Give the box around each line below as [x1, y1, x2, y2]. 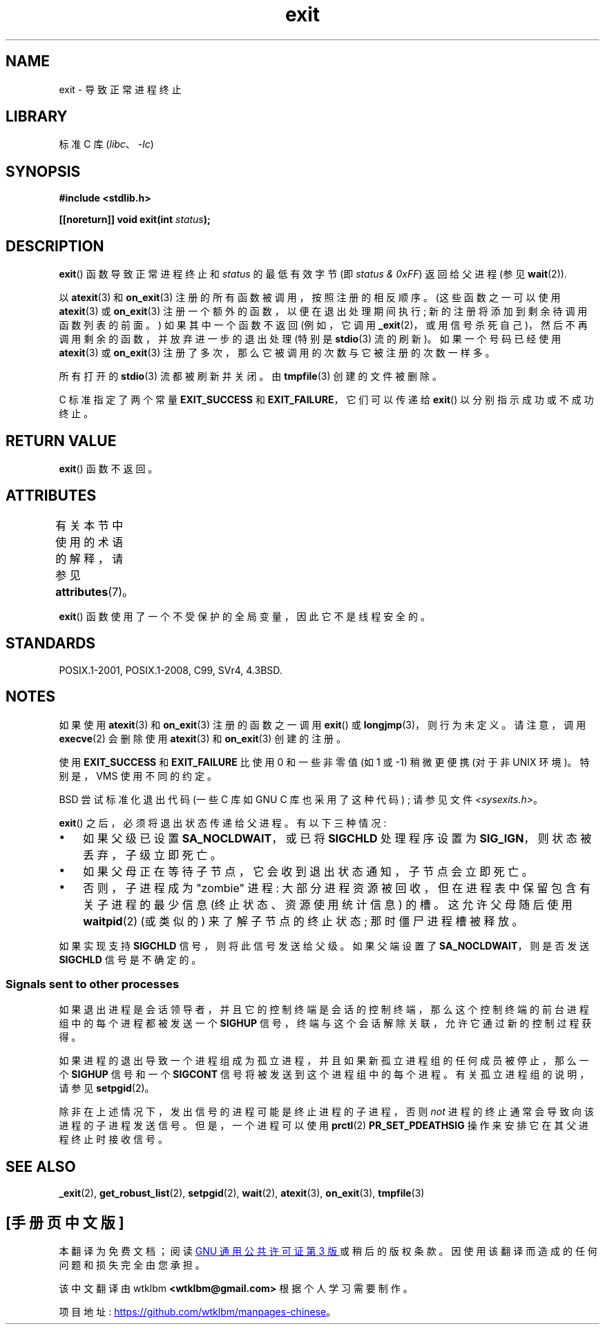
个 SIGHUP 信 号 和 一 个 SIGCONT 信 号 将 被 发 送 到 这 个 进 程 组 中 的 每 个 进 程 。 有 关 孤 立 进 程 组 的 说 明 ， [59, 1068, 590, 1081]
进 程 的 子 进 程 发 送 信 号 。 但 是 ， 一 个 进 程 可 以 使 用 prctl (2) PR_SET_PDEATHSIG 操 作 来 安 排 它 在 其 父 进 [59, 1119, 589, 1132]
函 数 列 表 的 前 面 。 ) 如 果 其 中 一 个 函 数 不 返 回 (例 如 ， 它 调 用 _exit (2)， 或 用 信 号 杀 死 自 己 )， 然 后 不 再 [59, 319, 588, 331]
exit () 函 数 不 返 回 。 [59, 462, 158, 474]
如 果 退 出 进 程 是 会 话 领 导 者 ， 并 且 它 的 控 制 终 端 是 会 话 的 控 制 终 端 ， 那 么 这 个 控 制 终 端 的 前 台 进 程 [59, 1003, 589, 1016]
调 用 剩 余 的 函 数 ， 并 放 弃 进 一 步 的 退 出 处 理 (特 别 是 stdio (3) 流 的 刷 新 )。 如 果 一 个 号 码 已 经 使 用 [59, 333, 561, 345]
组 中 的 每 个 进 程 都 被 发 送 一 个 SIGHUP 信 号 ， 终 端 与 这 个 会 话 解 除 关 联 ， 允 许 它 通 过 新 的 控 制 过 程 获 [59, 1017, 592, 1030]
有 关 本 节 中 [55, 518, 124, 532]
